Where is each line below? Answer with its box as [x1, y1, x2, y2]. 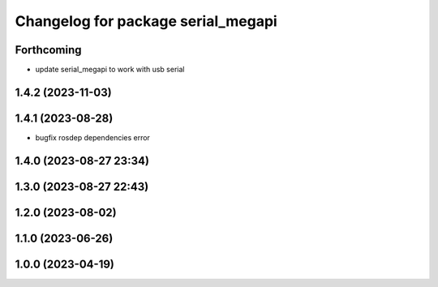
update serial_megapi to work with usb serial [35, 65, 185, 75]
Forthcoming [15, 43, 82, 57]
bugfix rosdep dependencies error [35, 132, 150, 142]
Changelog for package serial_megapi [15, 12, 277, 30]
